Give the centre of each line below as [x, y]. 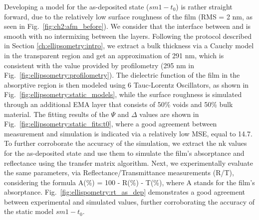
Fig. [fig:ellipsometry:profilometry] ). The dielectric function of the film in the [122, 75]
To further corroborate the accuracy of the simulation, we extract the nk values [126, 143]
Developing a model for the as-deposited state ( [77, 6]
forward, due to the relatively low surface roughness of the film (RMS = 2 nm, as [129, 16]
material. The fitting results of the [56, 114]
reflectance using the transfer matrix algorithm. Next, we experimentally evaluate [129, 163]
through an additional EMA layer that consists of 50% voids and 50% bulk [119, 104]
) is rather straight [204, 6]
